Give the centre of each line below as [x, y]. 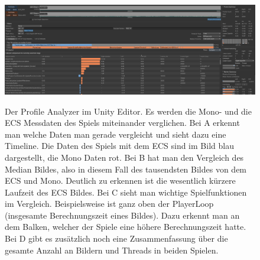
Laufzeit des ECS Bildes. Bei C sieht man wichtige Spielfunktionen [126, 192]
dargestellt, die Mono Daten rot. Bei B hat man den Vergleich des [124, 157]
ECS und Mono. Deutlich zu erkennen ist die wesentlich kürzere [120, 181]
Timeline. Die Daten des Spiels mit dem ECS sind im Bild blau [119, 146]
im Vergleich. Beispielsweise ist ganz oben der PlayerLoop [109, 204]
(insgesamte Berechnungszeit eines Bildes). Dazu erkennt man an [122, 215]
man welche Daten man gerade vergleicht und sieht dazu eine [116, 134]
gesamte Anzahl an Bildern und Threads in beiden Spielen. [112, 250]
